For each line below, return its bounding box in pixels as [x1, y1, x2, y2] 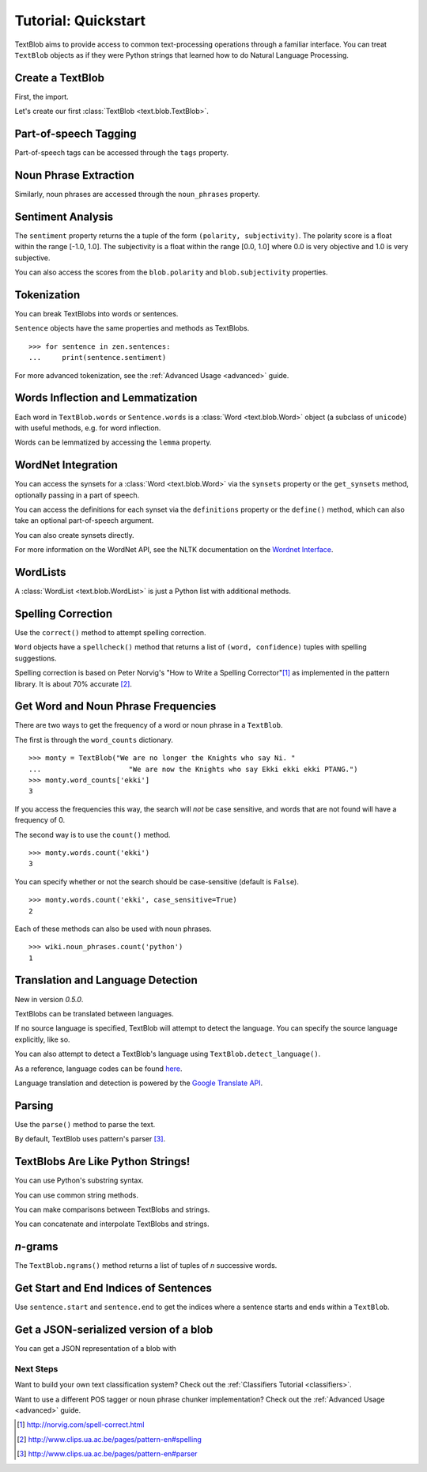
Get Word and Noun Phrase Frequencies [14, 700, 217, 713]
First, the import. [14, 92, 69, 101]
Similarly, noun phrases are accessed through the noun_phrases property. [14, 190, 260, 199]
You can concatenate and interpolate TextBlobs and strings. [14, 1219, 210, 1229]
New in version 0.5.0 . [14, 994, 84, 1004]
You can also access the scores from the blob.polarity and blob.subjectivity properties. [14, 267, 328, 277]
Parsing [14, 1099, 54, 1112]
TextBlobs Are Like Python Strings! [14, 1155, 191, 1168]
